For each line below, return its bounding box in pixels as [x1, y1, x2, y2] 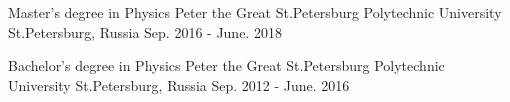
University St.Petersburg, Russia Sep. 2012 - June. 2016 [8, 74, 350, 95]
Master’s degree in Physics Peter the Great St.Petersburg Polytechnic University [8, 2, 502, 22]
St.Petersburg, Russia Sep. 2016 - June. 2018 [8, 21, 282, 42]
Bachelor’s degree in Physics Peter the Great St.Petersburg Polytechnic [8, 55, 445, 76]
